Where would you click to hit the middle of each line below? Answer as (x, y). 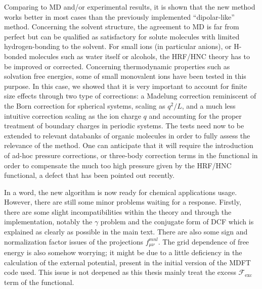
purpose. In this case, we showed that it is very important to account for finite (126, 86)
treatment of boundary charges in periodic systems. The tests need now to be (124, 126)
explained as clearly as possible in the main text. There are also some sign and (126, 232)
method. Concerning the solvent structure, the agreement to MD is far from (122, 27)
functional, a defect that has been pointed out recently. (89, 175)
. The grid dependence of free (204, 241)
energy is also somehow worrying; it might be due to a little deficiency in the (123, 252)
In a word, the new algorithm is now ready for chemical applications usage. (121, 192)
